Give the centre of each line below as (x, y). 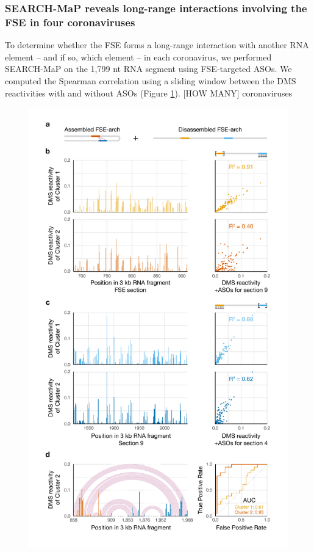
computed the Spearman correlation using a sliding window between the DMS (151, 80)
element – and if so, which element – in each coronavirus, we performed (138, 56)
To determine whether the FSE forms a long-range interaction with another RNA (157, 45)
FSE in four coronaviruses (70, 22)
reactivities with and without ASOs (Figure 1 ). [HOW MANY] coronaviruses (149, 93)
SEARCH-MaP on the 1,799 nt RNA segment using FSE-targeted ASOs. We (148, 69)
